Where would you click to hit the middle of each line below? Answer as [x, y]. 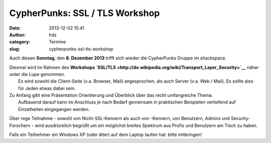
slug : [15, 49]
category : [20, 42]
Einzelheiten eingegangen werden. [54, 109]
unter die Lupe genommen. [37, 74]
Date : [15, 28]
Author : [18, 34]
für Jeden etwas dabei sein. [47, 88]
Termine [57, 42]
